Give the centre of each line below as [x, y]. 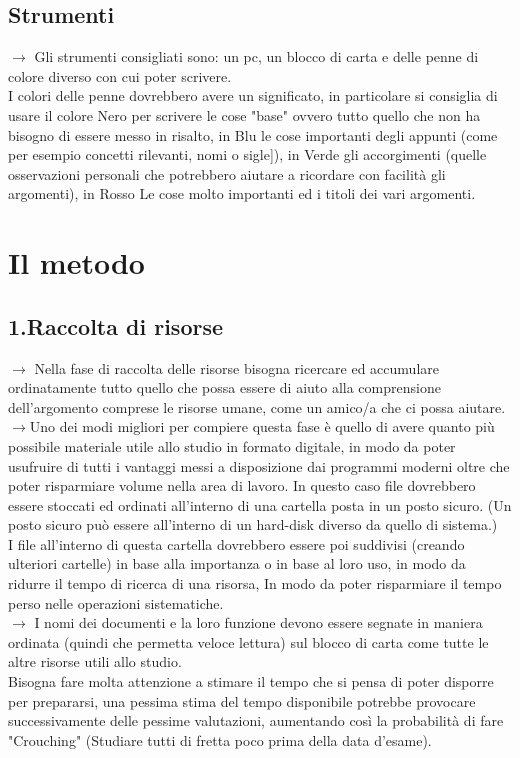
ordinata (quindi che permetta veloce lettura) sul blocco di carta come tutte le [248, 641]
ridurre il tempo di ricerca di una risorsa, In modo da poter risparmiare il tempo [255, 583]
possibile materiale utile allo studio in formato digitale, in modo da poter [232, 445]
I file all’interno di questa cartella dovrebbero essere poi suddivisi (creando [236, 543]
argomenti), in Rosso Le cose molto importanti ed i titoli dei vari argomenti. [242, 193]
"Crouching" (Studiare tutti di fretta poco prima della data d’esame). [220, 739]
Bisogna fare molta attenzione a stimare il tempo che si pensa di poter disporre [251, 681]
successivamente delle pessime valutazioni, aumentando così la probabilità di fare [256, 720]
